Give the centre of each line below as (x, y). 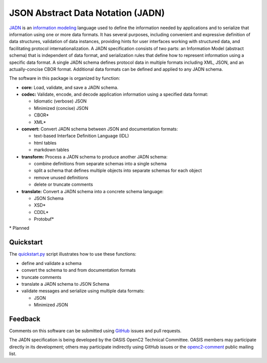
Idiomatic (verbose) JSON (60, 101)
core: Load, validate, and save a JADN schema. (70, 87)
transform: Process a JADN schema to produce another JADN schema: (94, 156)
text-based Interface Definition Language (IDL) (82, 136)
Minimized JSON (51, 305)
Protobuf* (44, 219)
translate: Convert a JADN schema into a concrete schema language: (92, 191)
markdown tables (51, 150)
